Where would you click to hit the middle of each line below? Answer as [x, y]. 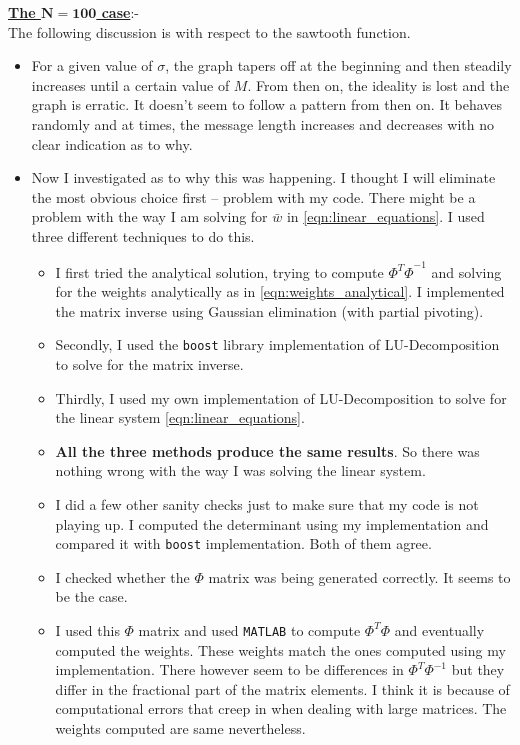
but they [478, 669]
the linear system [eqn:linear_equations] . [180, 417]
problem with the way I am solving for [149, 216]
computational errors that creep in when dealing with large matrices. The [281, 708]
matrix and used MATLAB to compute [249, 629]
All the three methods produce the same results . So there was [267, 450]
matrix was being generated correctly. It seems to [359, 576]
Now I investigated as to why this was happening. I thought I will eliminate [263, 177]
